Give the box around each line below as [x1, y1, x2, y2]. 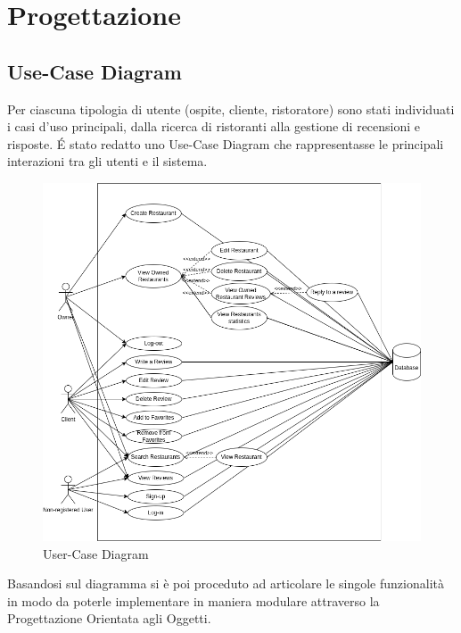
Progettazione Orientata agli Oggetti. [7, 609, 211, 628]
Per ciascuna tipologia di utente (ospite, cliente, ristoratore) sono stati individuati [7, 99, 455, 118]
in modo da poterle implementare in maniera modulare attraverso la [7, 591, 380, 610]
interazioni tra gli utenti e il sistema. [7, 152, 208, 171]
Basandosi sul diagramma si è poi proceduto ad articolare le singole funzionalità [7, 574, 444, 593]
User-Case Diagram [43, 544, 149, 562]
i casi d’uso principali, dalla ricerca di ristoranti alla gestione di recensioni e [7, 117, 421, 136]
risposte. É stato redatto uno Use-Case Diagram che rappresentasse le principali [7, 134, 444, 153]
